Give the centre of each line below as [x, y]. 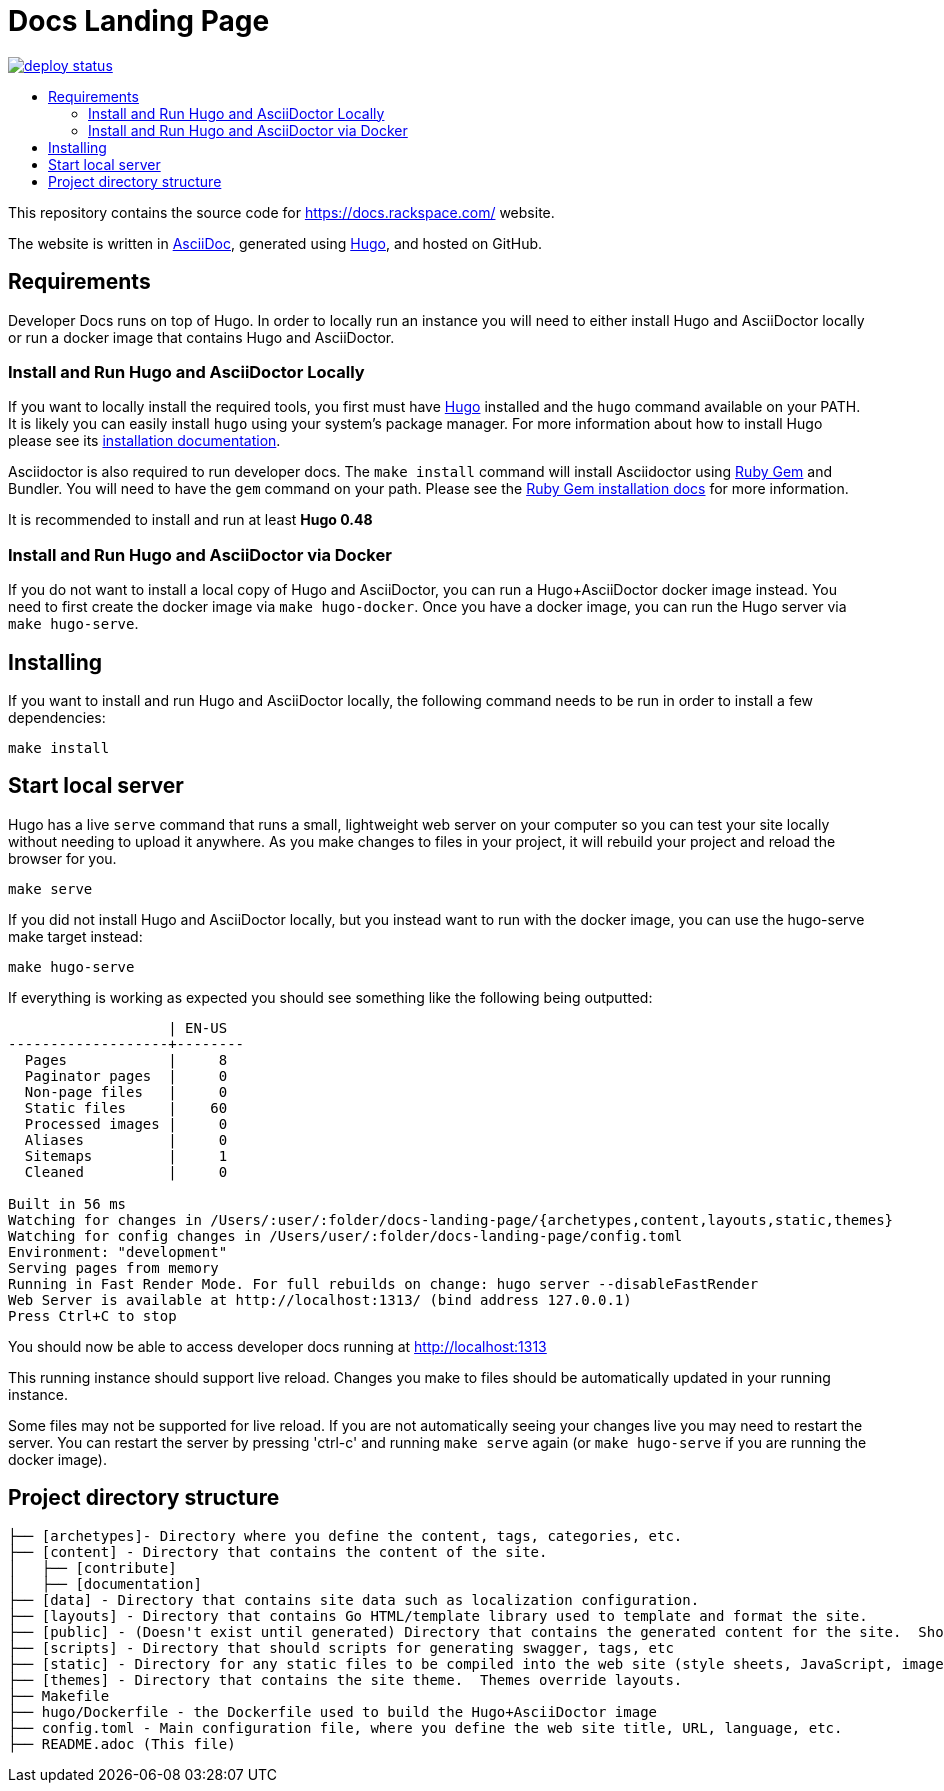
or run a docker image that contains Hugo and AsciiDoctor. [201, 337]
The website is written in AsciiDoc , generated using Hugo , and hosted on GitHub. [275, 243]
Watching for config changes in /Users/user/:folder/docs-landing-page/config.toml [345, 1235]
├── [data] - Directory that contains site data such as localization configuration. [354, 1599]
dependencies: [57, 717]
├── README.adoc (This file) [122, 1743]
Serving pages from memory [113, 1267]
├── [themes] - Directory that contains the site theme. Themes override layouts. [345, 1679]
